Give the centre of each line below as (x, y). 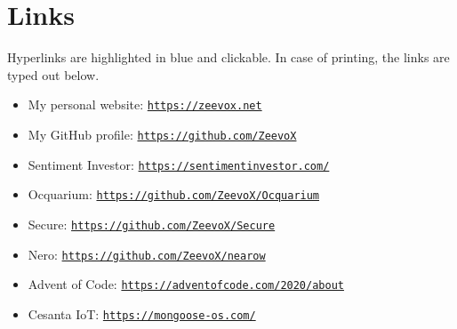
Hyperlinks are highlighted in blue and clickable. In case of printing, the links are (228, 57)
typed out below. (53, 74)
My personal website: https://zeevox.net (145, 104)
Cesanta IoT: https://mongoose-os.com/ (142, 313)
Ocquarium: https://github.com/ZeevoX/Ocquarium (174, 194)
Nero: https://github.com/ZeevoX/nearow (147, 254)
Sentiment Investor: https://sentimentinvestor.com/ (179, 164)
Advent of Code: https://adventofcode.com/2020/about (186, 284)
